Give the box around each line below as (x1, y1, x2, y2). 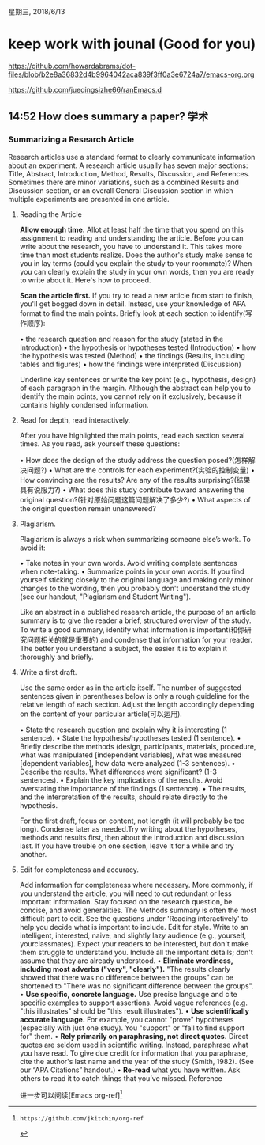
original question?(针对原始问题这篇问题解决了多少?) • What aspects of (19, 495, 251, 504)
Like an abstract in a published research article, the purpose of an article (19, 607, 256, 616)
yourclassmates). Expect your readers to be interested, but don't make (19, 938, 250, 948)
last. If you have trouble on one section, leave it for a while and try (19, 841, 234, 851)
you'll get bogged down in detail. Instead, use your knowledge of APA (19, 299, 246, 309)
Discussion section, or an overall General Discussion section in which (8, 185, 234, 195)
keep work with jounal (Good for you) (8, 35, 256, 53)
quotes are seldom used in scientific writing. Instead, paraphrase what (19, 1040, 248, 1049)
